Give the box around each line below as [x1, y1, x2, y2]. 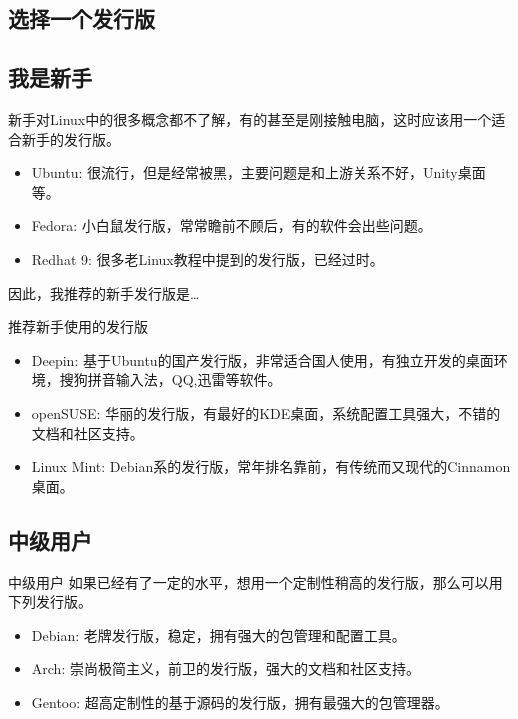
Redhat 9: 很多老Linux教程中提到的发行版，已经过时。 [31, 248, 384, 269]
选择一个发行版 [8, 3, 155, 34]
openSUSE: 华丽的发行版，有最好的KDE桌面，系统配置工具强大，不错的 [31, 402, 501, 423]
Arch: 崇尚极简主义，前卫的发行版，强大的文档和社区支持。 [31, 658, 420, 679]
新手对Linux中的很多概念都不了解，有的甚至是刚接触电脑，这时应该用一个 [8, 108, 492, 129]
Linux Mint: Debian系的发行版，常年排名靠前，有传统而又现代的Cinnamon [31, 456, 511, 477]
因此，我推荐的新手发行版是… [8, 282, 200, 303]
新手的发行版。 [21, 128, 120, 149]
